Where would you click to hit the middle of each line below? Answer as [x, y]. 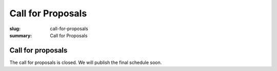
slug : [15, 29]
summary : [21, 35]
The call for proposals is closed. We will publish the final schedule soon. [86, 62]
